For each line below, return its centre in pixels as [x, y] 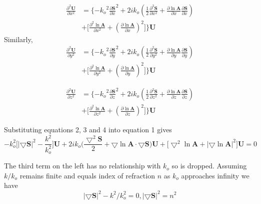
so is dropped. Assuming [209, 166]
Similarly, [18, 39]
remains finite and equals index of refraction [87, 175]
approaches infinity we [215, 175]
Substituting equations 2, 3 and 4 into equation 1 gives [88, 130]
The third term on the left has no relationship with [82, 166]
